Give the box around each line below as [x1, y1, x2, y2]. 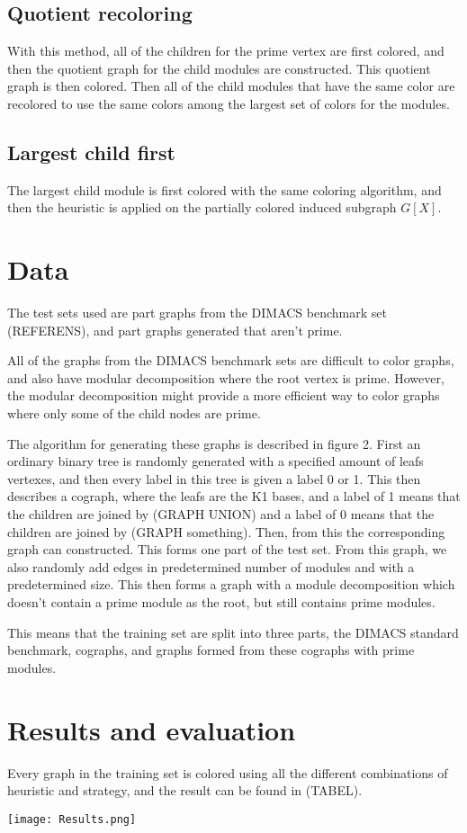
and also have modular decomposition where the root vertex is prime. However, [7, 368, 445, 387]
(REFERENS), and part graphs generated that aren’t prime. [7, 320, 343, 339]
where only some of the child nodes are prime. [7, 404, 261, 423]
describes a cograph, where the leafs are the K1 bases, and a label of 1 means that [7, 487, 461, 506]
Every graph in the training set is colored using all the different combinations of [7, 763, 448, 782]
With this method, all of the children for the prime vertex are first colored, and [7, 41, 445, 60]
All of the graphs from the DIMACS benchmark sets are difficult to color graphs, [7, 351, 454, 370]
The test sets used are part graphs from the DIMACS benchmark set [7, 303, 387, 322]
